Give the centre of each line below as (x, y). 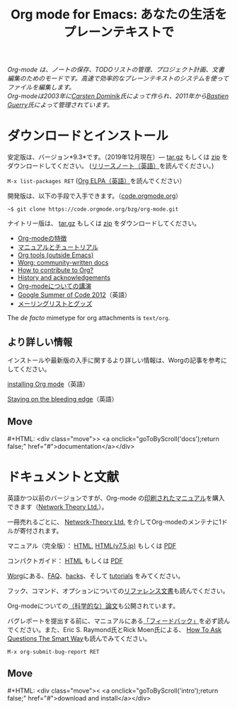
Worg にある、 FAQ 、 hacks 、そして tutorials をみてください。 (96, 575)
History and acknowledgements (64, 278)
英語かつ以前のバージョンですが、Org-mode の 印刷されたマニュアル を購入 (116, 498)
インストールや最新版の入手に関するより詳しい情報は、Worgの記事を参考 (114, 360)
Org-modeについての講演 (54, 286)
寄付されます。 (41, 530)
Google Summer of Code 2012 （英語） (74, 295)
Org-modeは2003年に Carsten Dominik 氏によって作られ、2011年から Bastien (118, 96)
